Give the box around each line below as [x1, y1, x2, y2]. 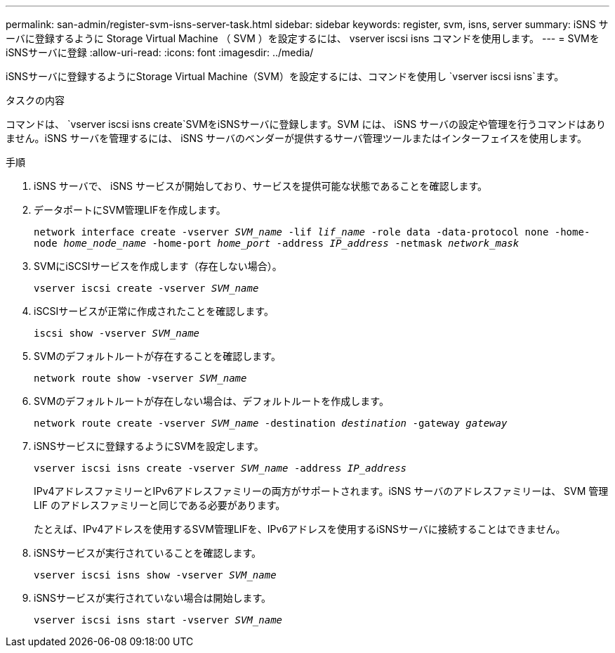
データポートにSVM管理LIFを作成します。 [34, 204, 226, 216]
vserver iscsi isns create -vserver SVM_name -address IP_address [34, 463, 407, 474]
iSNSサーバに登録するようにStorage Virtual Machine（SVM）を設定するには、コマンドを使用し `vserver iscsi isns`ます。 [6, 70, 564, 82]
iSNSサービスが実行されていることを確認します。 [34, 547, 262, 559]
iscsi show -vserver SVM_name [34, 328, 200, 339]
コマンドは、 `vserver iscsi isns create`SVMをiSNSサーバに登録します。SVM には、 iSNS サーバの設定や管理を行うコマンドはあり [6, 118, 607, 130]
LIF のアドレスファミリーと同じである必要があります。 [34, 499, 286, 511]
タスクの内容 [6, 94, 65, 106]
